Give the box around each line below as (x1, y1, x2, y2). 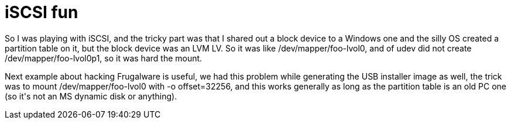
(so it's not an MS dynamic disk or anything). (5, 91, 177, 101)
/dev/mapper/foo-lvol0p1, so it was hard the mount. (5, 53, 203, 63)
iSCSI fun (5, 2, 78, 22)
